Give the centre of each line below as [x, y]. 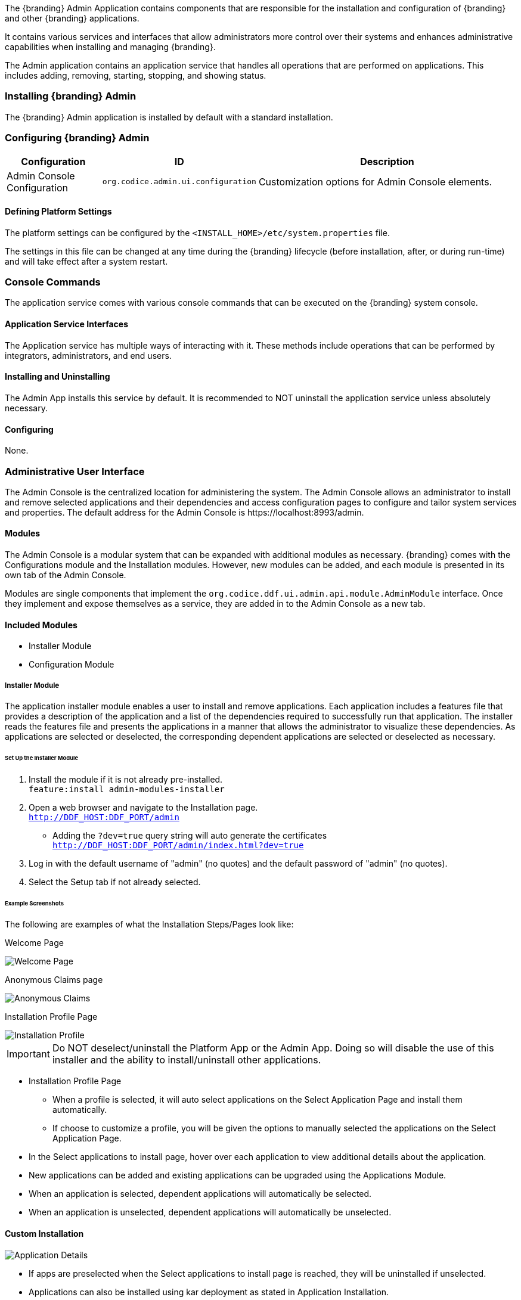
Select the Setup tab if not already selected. [115, 882]
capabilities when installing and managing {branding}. [110, 47]
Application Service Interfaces [67, 324]
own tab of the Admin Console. [66, 575]
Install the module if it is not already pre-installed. [126, 779]
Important [28, 1054]
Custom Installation [44, 1234]
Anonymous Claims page [54, 980]
